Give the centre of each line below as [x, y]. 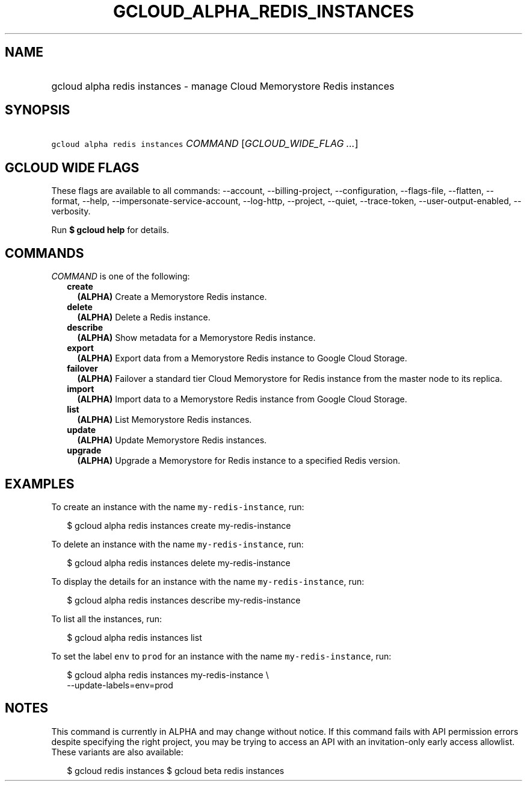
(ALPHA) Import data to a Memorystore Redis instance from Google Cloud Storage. [242, 399]
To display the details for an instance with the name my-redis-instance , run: [208, 581]
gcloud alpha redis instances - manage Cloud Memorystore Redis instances [223, 86]
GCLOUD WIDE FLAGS [72, 167]
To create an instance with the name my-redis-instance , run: [178, 507]
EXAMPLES [40, 484]
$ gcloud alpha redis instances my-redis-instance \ [168, 675]
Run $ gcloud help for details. [110, 230]
